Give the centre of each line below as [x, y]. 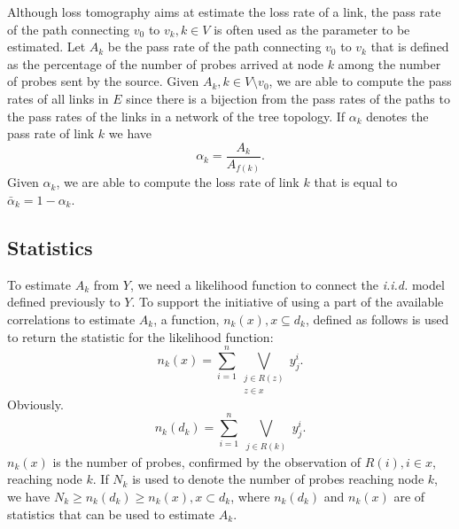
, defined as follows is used [377, 319]
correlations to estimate [71, 319]
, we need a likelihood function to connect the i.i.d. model [287, 284]
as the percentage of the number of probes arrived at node [165, 63]
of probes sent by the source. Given [103, 81]
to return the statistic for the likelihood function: [140, 336]
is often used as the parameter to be [312, 29]
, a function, [187, 319]
